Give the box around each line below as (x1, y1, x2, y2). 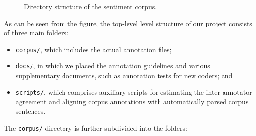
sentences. (15, 106, 46, 116)
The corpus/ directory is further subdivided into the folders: (4, 122, 187, 133)
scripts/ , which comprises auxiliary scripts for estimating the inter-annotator (15, 86, 252, 97)
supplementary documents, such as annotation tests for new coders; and (15, 70, 233, 81)
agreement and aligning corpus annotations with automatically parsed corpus (15, 96, 249, 107)
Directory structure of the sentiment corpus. (24, 1, 157, 11)
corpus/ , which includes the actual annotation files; (15, 44, 172, 54)
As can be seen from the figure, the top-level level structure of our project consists (4, 18, 252, 28)
